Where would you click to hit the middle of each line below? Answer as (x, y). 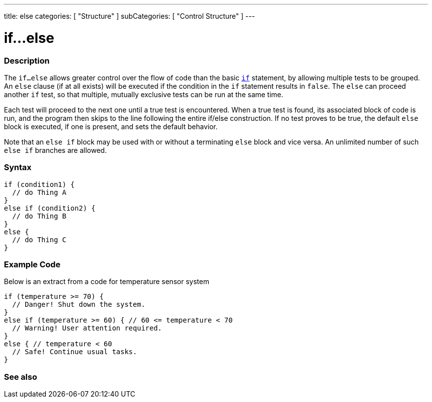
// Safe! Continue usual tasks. (74, 352)
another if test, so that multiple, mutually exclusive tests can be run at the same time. (144, 94)
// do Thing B (39, 216)
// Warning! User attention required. (87, 328)
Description (27, 60)
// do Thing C (39, 239)
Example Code (32, 264)
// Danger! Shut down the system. (79, 305)
